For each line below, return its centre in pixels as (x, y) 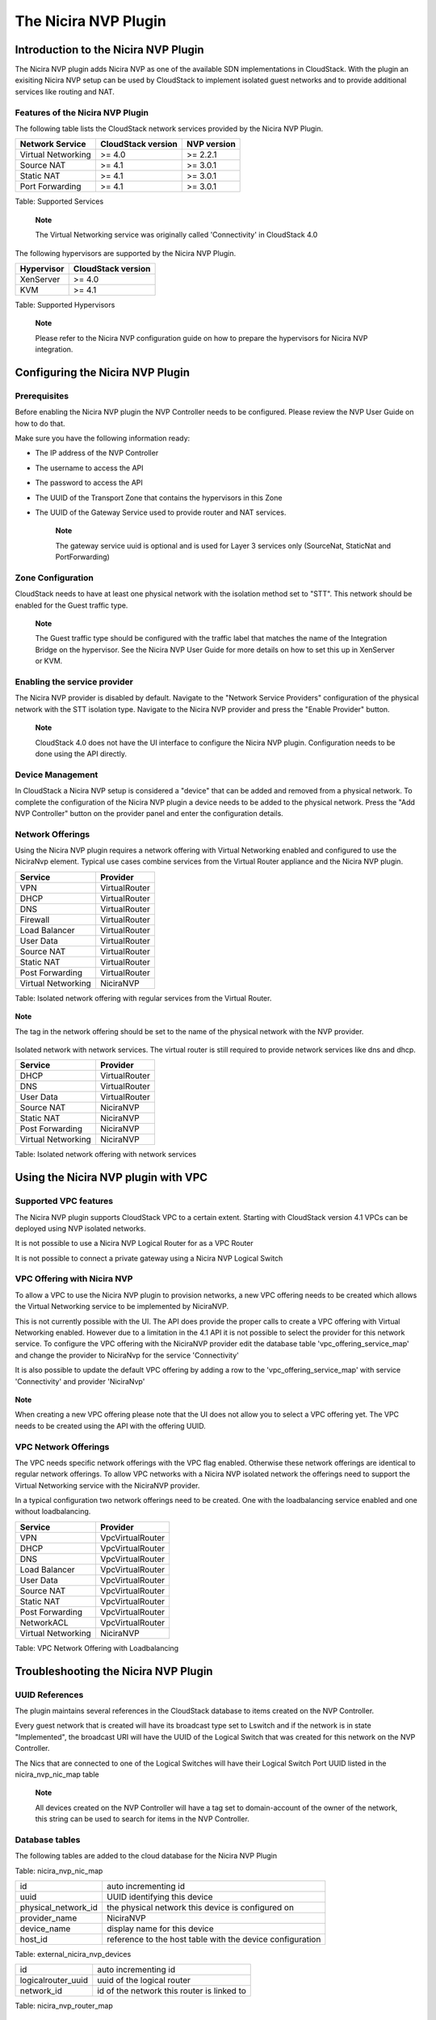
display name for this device (160, 1929)
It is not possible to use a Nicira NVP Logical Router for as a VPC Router (134, 1244)
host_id (34, 1939)
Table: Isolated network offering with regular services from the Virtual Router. (143, 998)
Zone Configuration (55, 578)
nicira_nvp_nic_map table (57, 1774)
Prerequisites (42, 396)
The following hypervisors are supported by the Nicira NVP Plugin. (126, 253)
